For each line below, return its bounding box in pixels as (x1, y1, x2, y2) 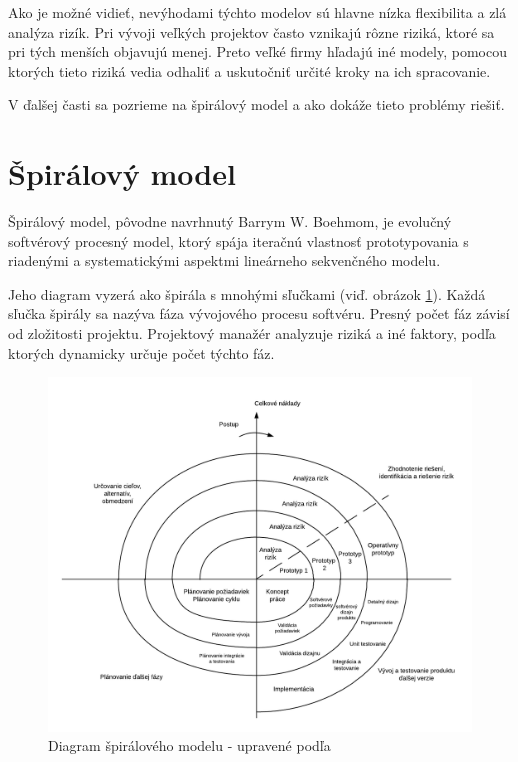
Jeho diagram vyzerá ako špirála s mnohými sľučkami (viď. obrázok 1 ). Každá (8, 283, 486, 304)
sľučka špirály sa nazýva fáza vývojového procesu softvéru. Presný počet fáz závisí (8, 303, 510, 324)
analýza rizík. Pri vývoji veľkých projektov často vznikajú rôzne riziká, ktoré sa (8, 21, 495, 42)
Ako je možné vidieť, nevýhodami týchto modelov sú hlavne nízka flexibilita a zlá (8, 2, 507, 22)
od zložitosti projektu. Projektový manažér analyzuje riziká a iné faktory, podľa (8, 323, 496, 344)
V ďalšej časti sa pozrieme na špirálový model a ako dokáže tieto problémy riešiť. (8, 94, 505, 115)
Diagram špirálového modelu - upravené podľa (48, 735, 331, 756)
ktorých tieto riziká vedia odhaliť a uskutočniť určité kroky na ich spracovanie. (8, 60, 491, 81)
